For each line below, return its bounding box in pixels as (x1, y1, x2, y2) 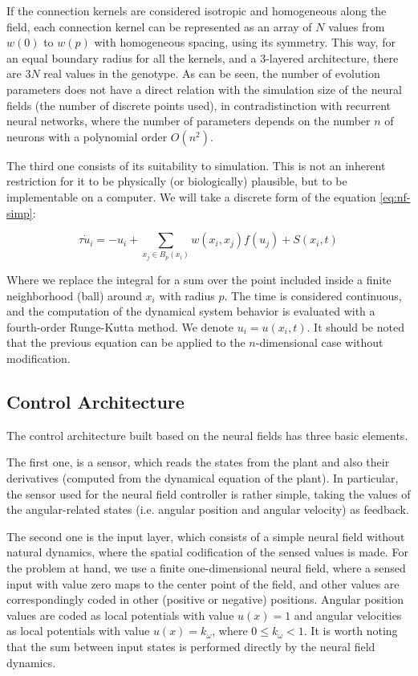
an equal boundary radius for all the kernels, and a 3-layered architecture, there (6, 49, 399, 66)
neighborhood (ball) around (6, 287, 142, 303)
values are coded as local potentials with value (6, 606, 234, 623)
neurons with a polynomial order (6, 128, 168, 145)
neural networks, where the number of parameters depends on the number (6, 112, 371, 129)
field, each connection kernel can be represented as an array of (6, 18, 312, 35)
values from (328, 18, 385, 35)
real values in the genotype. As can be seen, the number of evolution (43, 65, 380, 82)
